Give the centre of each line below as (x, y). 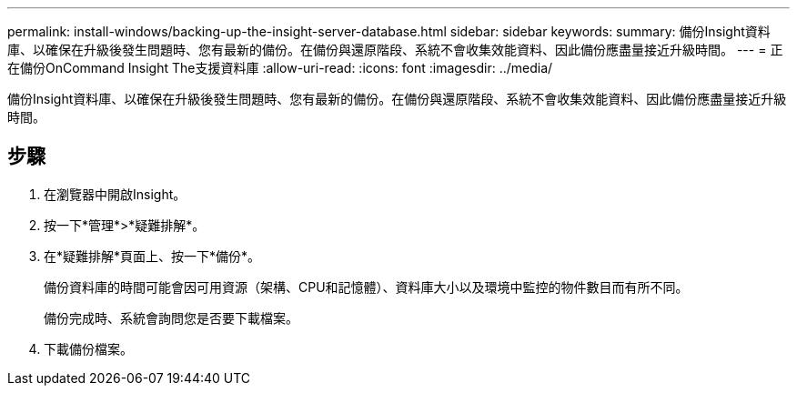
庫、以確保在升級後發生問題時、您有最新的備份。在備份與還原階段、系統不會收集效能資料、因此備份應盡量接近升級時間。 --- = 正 (395, 50)
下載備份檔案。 (88, 348)
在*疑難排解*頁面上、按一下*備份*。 (152, 256)
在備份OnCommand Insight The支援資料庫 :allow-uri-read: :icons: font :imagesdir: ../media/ (280, 68)
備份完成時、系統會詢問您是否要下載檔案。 (171, 317)
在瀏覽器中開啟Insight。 (115, 194)
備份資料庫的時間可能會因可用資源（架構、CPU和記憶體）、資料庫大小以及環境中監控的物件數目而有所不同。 (366, 287)
